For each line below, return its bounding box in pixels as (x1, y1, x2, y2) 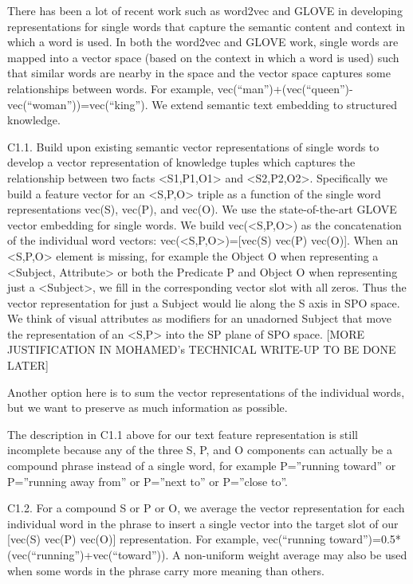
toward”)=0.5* (328, 531, 401, 547)
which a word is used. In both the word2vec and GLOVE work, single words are (7, 33, 399, 50)
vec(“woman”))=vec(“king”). (7, 96, 148, 112)
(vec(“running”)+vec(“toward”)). (7, 547, 169, 562)
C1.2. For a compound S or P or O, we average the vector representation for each (7, 500, 405, 516)
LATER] (7, 357, 49, 374)
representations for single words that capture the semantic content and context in (7, 18, 406, 34)
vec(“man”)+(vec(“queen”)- (217, 80, 353, 96)
